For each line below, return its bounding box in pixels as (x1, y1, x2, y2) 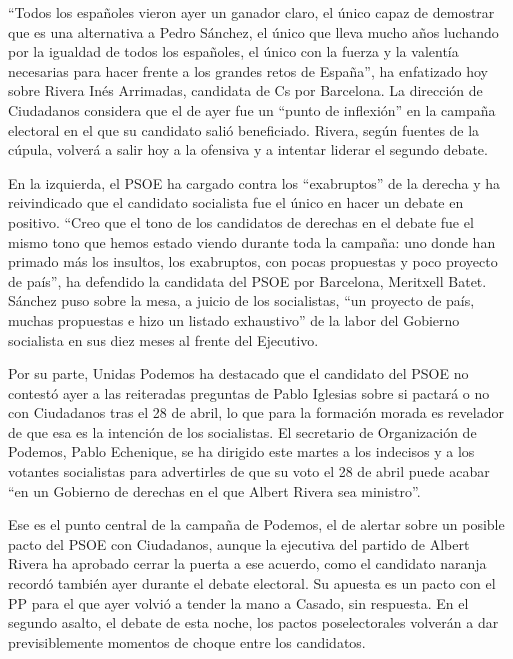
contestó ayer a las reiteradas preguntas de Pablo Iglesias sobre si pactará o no (8, 382, 490, 403)
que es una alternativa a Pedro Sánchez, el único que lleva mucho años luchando (8, 21, 499, 42)
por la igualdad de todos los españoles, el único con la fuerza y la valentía (8, 41, 459, 62)
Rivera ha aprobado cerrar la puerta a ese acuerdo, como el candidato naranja (8, 553, 487, 574)
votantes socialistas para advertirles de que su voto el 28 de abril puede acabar (8, 461, 490, 482)
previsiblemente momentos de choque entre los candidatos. (8, 631, 366, 652)
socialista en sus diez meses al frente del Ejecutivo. (8, 329, 319, 350)
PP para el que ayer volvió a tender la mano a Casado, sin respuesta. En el (8, 592, 469, 613)
